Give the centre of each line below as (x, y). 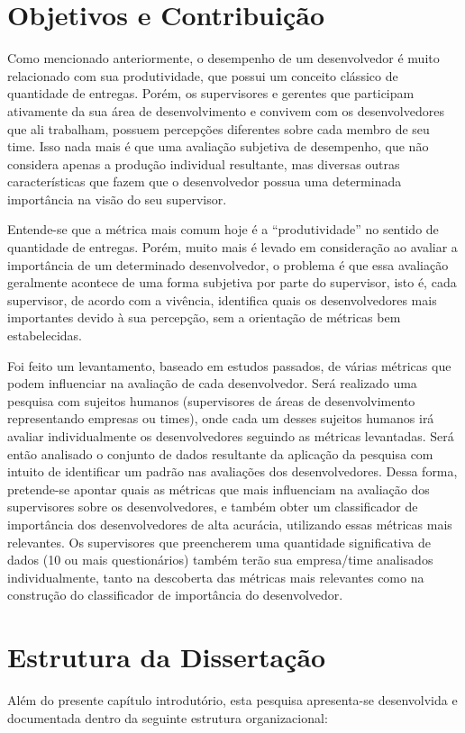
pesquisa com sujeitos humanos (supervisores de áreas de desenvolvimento (211, 400)
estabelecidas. (45, 335)
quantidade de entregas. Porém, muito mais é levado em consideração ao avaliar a (232, 247)
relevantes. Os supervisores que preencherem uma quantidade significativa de (219, 542)
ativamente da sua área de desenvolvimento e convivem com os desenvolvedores (226, 110)
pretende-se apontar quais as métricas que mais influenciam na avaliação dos (219, 489)
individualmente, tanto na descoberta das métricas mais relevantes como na (216, 577)
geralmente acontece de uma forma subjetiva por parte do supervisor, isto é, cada (232, 282)
